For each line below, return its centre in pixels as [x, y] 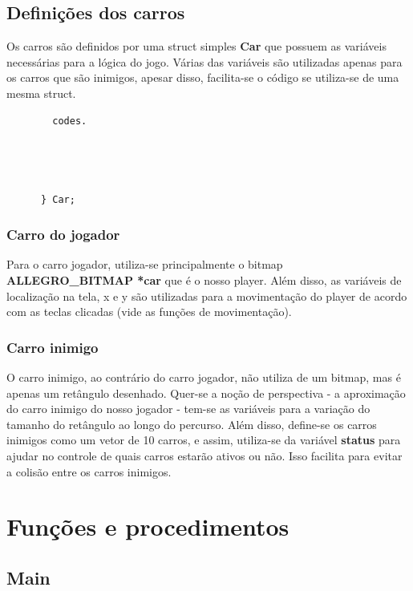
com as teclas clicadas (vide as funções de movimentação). [149, 312]
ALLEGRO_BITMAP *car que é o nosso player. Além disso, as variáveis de [204, 279]
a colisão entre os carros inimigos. [89, 471]
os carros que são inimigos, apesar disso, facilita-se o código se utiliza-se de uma [203, 77]
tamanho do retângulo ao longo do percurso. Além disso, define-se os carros [192, 424]
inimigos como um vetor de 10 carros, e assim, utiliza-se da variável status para [204, 440]
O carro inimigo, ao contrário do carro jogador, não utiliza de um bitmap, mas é [204, 376]
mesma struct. [41, 93]
